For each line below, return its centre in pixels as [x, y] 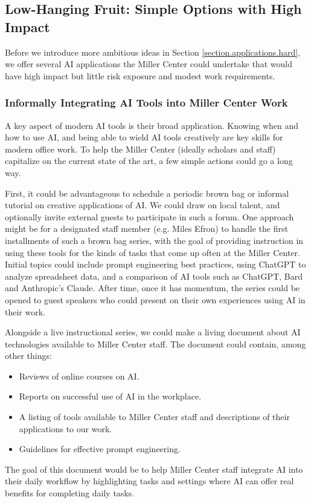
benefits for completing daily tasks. [70, 493]
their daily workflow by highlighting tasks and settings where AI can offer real [149, 481]
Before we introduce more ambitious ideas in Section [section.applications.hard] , [153, 52]
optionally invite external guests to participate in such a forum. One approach [149, 216]
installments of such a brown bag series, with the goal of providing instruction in [154, 240]
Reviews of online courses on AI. [79, 376]
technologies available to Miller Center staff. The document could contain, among [155, 344]
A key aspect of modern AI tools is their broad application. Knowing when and [152, 125]
